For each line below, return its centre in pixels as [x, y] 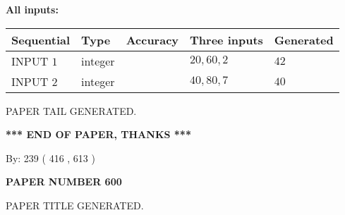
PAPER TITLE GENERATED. [75, 205]
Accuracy [152, 39]
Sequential [41, 39]
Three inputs [226, 39]
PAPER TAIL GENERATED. [71, 110]
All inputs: [32, 9]
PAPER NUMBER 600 [64, 182]
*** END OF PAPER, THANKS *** [98, 134]
